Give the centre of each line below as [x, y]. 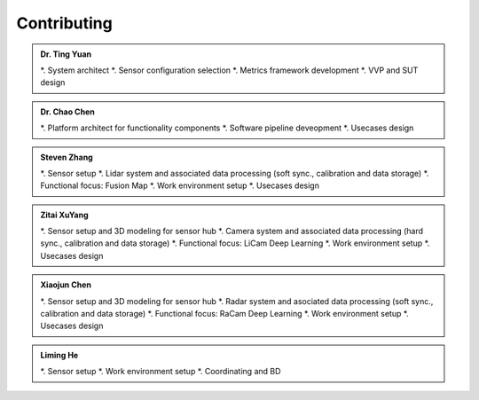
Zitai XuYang [64, 215]
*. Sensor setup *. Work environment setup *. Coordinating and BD [161, 372]
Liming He [59, 355]
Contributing [64, 23]
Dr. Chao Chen [67, 112]
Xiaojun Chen [66, 285]
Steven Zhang [67, 157]
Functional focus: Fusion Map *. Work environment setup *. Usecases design [180, 185]
